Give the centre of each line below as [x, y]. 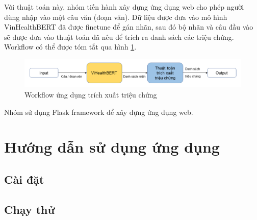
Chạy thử [30, 209]
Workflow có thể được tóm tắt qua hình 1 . [70, 47]
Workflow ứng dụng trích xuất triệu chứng [91, 95]
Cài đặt [24, 179]
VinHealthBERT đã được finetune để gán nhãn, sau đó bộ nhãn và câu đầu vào [129, 27]
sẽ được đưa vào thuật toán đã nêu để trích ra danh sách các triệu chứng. [119, 36]
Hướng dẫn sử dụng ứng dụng [112, 147]
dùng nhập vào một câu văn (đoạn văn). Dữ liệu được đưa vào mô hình [116, 17]
